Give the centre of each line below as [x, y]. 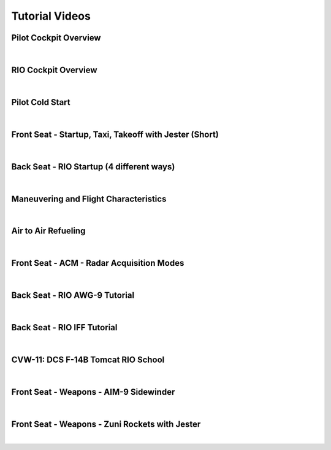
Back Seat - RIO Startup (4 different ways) [93, 167]
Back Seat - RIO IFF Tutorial [64, 328]
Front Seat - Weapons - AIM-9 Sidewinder [93, 392]
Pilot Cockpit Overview [56, 38]
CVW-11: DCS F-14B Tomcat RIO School [88, 360]
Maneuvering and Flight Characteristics [89, 199]
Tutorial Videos [51, 16]
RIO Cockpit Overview [54, 70]
